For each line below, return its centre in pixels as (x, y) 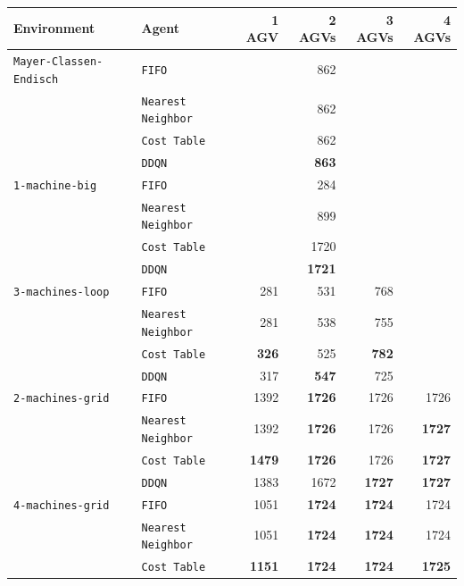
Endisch (36, 79)
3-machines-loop (62, 293)
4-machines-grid (62, 505)
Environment (54, 28)
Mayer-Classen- (58, 61)
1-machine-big (55, 185)
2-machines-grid (62, 399)
